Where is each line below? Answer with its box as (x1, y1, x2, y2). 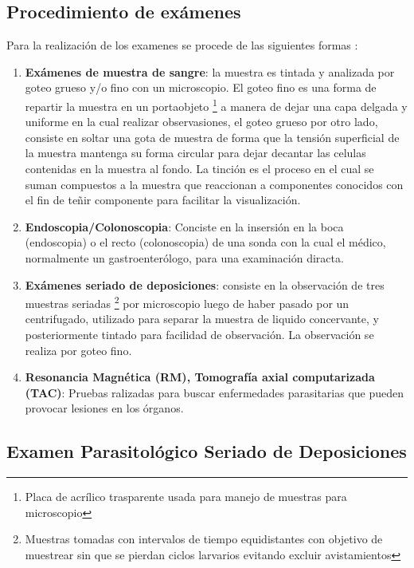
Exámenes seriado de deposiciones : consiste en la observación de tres (25, 276, 385, 293)
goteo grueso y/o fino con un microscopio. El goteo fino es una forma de (25, 79, 377, 96)
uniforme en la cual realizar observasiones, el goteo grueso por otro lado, (25, 113, 378, 130)
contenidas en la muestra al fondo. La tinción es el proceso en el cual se (25, 160, 374, 177)
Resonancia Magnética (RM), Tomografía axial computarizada (25, 369, 375, 385)
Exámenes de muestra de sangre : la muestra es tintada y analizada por (25, 63, 395, 80)
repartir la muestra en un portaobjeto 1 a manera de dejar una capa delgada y (25, 95, 408, 114)
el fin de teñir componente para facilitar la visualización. (25, 191, 301, 208)
